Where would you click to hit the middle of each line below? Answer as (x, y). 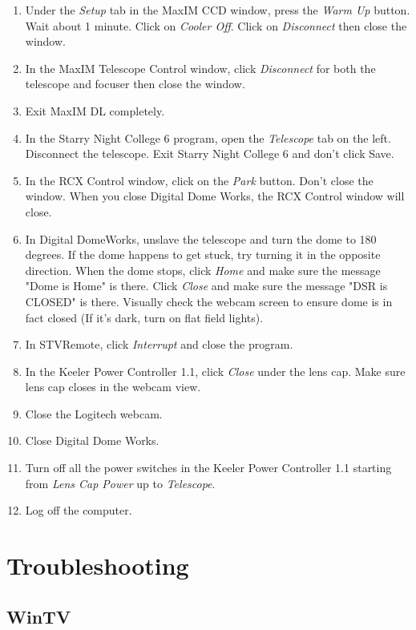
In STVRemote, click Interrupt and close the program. (159, 344)
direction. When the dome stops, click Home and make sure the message (203, 270)
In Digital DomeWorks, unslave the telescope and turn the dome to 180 (201, 238)
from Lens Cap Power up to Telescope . (120, 483)
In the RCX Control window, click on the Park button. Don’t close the (199, 180)
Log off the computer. (79, 510)
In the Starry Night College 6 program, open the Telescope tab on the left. (208, 137)
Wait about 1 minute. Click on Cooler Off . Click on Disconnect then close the (216, 25)
